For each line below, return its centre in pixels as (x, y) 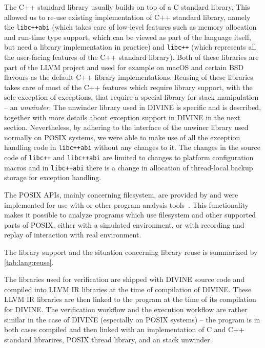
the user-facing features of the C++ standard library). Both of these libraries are (131, 57)
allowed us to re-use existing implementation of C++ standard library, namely (127, 17)
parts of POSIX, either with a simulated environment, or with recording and (124, 224)
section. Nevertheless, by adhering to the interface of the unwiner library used (126, 127)
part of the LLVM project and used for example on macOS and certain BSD (124, 67)
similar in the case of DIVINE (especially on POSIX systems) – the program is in (132, 319)
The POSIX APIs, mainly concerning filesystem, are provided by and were (121, 194)
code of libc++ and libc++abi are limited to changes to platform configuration (129, 157)
